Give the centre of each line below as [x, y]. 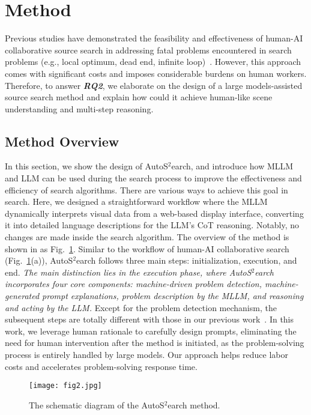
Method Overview [62, 141]
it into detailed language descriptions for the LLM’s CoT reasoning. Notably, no [152, 225]
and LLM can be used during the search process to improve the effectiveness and [153, 178]
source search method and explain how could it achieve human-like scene [139, 97]
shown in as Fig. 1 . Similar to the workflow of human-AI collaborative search [147, 248]
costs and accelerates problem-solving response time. [101, 366]
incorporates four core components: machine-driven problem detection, [133, 284]
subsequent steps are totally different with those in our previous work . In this [149, 319]
